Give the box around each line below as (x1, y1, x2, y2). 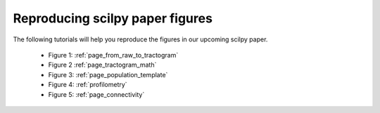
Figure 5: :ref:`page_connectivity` (48, 90, 145, 98)
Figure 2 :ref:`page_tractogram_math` (48, 60, 157, 69)
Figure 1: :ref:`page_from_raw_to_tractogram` (48, 51, 179, 59)
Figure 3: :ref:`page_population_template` (48, 70, 168, 79)
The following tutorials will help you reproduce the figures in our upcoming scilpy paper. (13, 35, 268, 44)
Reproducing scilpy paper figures (13, 11, 213, 26)
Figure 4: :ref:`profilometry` (48, 81, 127, 89)
